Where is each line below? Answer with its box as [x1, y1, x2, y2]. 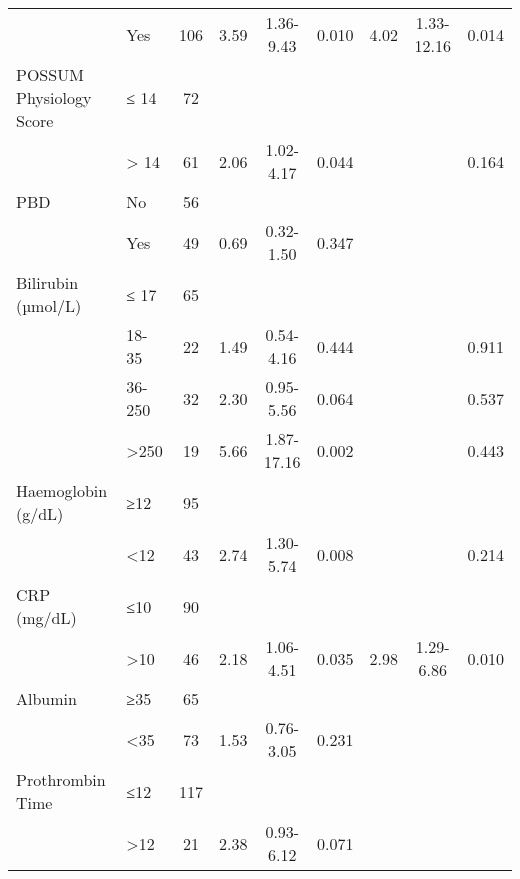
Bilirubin [16, 271, 79, 294]
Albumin [16, 687, 77, 710]
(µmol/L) [16, 294, 82, 317]
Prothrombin [16, 768, 106, 791]
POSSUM [16, 63, 84, 86]
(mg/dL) [16, 606, 77, 629]
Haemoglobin [16, 479, 108, 502]
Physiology [16, 86, 92, 109]
